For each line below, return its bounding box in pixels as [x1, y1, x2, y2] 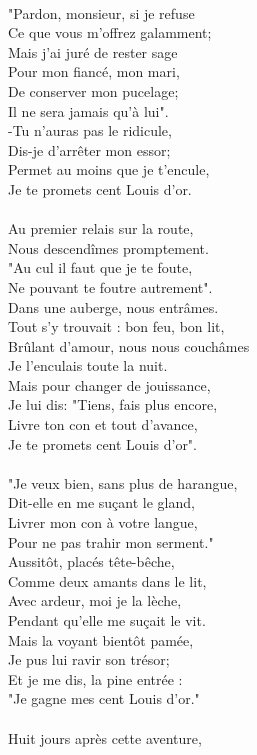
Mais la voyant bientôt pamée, [8, 629, 194, 650]
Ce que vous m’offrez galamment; [8, 22, 212, 43]
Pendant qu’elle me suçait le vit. [8, 610, 206, 630]
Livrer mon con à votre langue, [8, 512, 198, 533]
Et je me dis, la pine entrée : [8, 668, 183, 689]
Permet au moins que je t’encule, [8, 159, 210, 180]
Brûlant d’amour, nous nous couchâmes [8, 335, 250, 356]
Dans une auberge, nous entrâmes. [8, 296, 219, 317]
